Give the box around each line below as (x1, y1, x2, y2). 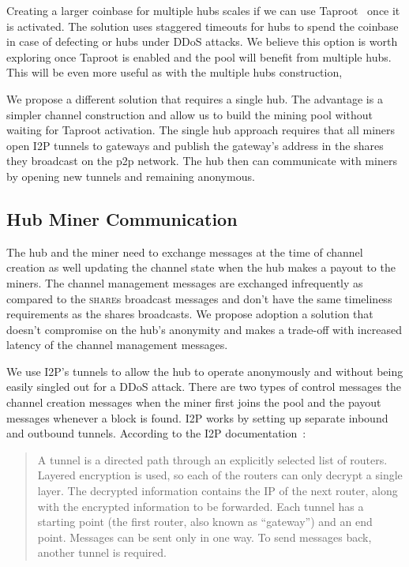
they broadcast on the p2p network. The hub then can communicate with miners (6, 152, 397, 169)
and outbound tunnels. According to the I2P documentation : (6, 425, 306, 441)
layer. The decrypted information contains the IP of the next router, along (37, 483, 398, 499)
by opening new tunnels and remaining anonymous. (6, 167, 255, 184)
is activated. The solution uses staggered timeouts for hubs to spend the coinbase (6, 17, 399, 34)
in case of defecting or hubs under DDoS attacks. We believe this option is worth (6, 33, 398, 50)
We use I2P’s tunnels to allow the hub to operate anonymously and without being (6, 362, 403, 379)
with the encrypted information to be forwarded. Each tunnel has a (37, 498, 364, 514)
